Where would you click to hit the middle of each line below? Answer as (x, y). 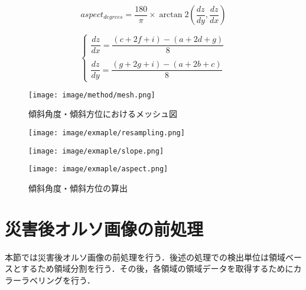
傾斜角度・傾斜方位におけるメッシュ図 (103, 114)
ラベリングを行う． (58, 280)
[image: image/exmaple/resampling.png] (107, 133)
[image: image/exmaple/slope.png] (96, 151)
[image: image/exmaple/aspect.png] (98, 169)
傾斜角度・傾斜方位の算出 (78, 188)
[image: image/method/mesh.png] (92, 95)
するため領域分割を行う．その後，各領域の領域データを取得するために (157, 268)
